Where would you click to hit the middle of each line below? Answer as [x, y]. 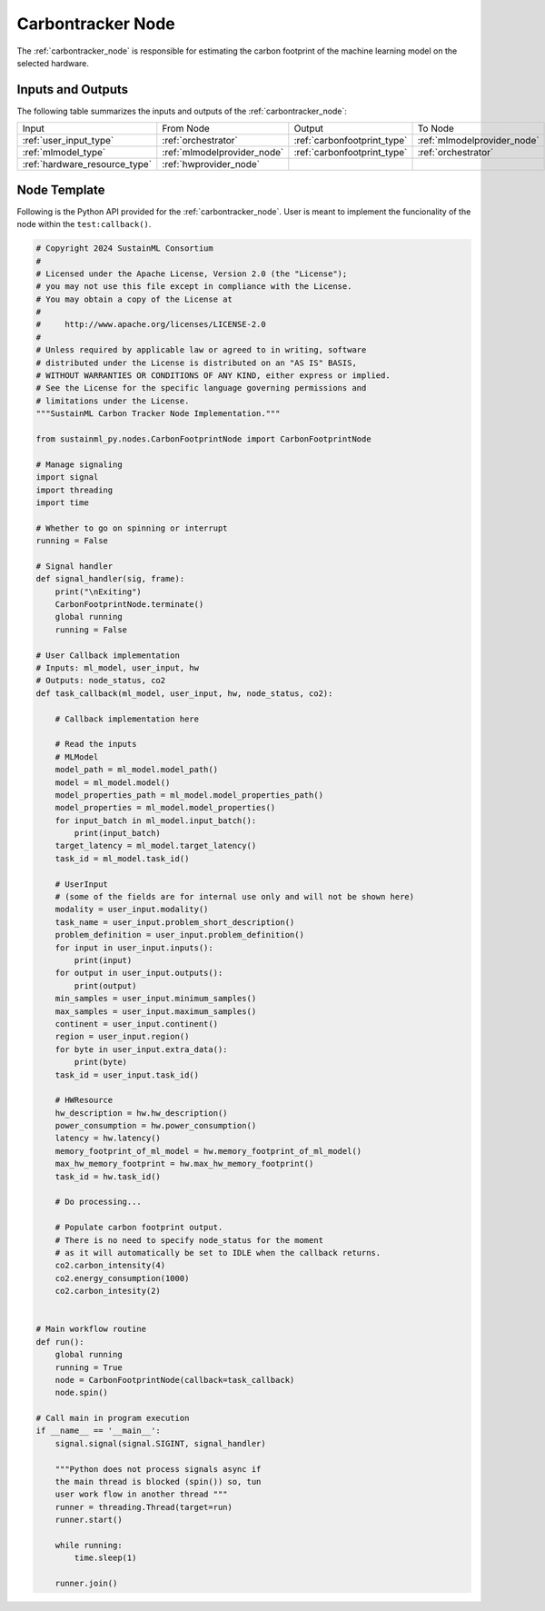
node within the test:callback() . [84, 224]
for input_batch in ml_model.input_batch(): [156, 820]
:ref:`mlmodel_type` [64, 153]
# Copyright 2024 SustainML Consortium [124, 249]
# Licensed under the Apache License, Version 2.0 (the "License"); [192, 273]
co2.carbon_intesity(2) [108, 1291]
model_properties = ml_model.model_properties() [165, 808]
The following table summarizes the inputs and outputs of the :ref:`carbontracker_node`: [182, 111]
